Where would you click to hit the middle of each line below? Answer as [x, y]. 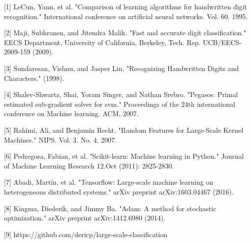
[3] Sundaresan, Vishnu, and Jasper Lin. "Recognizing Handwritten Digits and [122, 68]
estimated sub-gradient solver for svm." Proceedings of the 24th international [120, 104]
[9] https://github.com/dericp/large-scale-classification [86, 234]
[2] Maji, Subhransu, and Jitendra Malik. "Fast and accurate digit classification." [125, 33]
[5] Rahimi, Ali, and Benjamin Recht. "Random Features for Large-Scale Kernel [124, 130]
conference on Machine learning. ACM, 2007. [71, 113]
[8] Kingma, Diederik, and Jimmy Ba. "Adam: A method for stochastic [110, 208]
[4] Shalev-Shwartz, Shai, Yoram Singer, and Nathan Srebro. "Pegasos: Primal [121, 94]
